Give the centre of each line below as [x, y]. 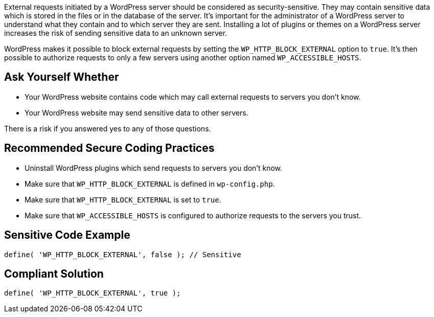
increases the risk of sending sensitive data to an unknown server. [116, 33]
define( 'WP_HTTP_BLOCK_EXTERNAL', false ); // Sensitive [123, 254]
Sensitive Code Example [67, 235]
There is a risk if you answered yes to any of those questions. [108, 128]
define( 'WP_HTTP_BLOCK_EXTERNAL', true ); [93, 293]
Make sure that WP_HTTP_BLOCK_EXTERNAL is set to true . [123, 199]
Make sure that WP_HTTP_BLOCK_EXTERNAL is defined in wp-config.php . [150, 184]
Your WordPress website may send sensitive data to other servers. [136, 112]
